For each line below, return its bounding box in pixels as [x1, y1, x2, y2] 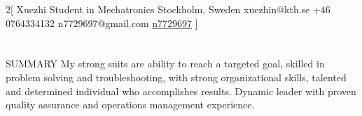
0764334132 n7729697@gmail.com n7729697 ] [6, 15, 198, 30]
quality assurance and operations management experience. [6, 97, 255, 112]
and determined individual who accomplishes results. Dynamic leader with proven [6, 83, 356, 98]
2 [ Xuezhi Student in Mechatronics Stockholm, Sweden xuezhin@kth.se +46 [6, 2, 330, 16]
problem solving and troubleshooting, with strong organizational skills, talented [6, 69, 347, 84]
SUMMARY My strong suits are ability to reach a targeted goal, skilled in [6, 56, 325, 71]
